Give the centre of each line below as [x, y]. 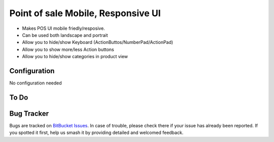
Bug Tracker [29, 113]
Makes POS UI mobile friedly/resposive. [63, 28]
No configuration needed [36, 83]
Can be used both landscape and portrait [65, 35]
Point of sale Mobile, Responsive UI [85, 13]
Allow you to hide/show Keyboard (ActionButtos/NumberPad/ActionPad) [98, 42]
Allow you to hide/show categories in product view [75, 57]
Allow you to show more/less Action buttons [68, 49]
